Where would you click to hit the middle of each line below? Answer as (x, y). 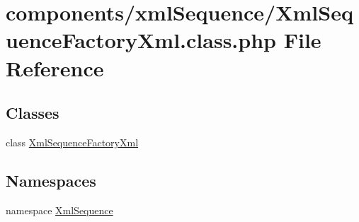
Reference (55, 68)
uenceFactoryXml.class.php (141, 40)
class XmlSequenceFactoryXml (72, 142)
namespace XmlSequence (59, 210)
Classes (33, 113)
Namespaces (51, 180)
